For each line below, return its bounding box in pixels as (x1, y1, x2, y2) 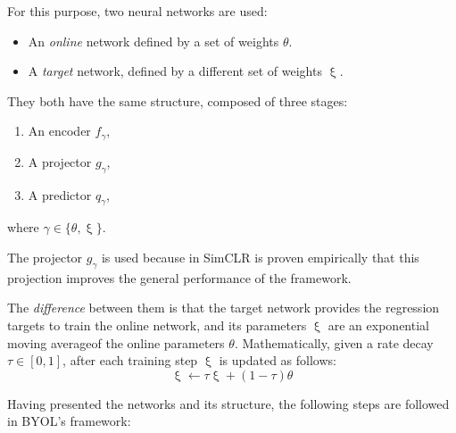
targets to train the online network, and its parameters (7, 316, 307, 334)
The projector (7, 248, 83, 267)
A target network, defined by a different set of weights (28, 62, 322, 80)
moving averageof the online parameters (7, 333, 225, 352)
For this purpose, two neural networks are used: (7, 2, 268, 20)
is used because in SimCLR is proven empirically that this (101, 248, 419, 267)
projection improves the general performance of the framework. (7, 268, 352, 287)
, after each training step (62, 351, 198, 370)
